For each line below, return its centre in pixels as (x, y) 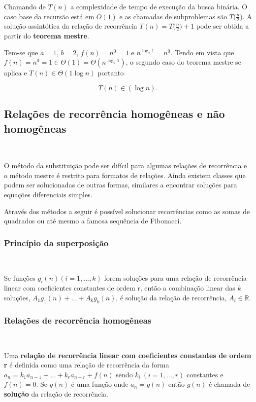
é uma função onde (100, 384)
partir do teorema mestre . (47, 36)
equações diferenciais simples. (48, 194)
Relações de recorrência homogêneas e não (114, 114)
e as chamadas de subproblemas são (173, 16)
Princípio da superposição (56, 242)
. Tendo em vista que (202, 52)
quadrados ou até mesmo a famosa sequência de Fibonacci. (93, 221)
